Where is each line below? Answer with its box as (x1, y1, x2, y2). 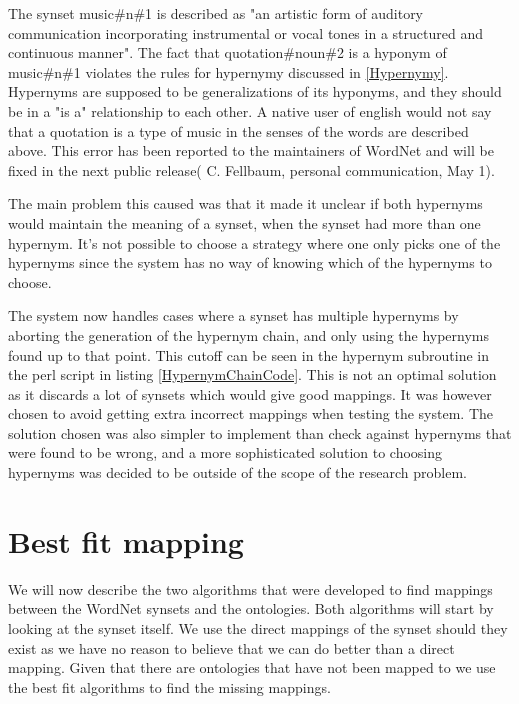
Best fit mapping (8, 520, 244, 561)
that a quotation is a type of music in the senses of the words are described (8, 120, 469, 141)
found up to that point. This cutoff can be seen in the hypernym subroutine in (8, 344, 490, 365)
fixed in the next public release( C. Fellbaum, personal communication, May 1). (8, 159, 495, 180)
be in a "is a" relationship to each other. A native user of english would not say (8, 100, 492, 121)
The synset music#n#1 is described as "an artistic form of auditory (8, 3, 424, 23)
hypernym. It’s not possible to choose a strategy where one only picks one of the (8, 232, 501, 253)
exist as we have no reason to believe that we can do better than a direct (8, 637, 455, 658)
